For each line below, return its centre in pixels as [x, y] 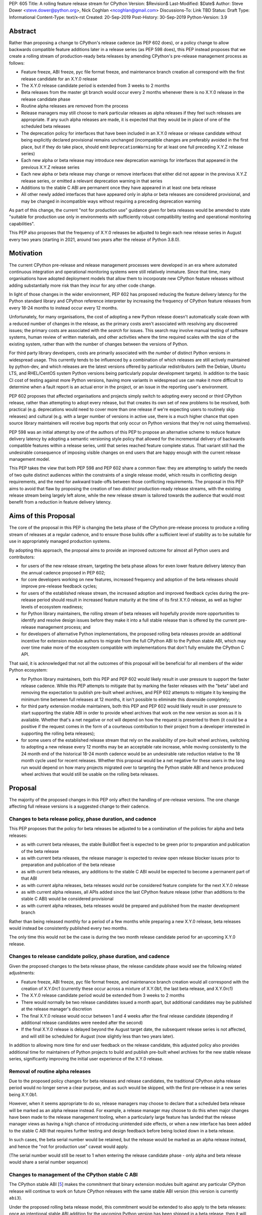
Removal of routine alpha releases [50, 1071]
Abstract [23, 31]
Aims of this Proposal [42, 516]
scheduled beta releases [46, 126]
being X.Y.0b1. [23, 1094]
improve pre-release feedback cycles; [59, 586]
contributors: [22, 557]
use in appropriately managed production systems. [60, 541]
